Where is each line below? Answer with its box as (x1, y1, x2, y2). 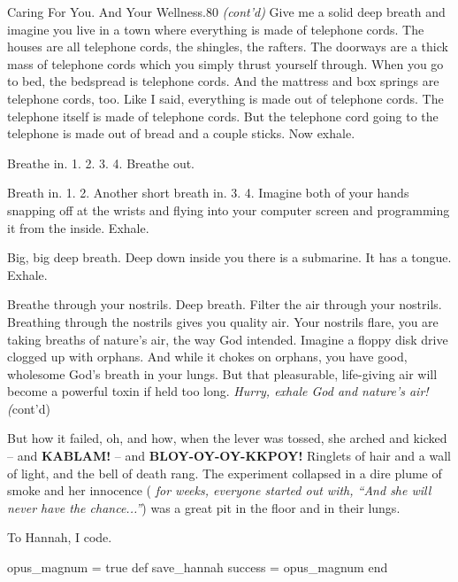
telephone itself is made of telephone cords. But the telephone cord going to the (7, 106, 439, 125)
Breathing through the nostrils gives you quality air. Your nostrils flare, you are (7, 312, 439, 330)
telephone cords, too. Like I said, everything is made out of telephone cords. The (7, 89, 444, 107)
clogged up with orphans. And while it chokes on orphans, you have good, (7, 347, 408, 366)
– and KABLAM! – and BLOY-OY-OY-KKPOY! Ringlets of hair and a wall (7, 446, 451, 465)
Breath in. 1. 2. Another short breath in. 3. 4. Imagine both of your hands (7, 183, 409, 202)
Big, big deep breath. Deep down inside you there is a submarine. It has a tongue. (7, 248, 452, 267)
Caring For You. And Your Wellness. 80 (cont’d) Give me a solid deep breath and (7, 3, 446, 20)
